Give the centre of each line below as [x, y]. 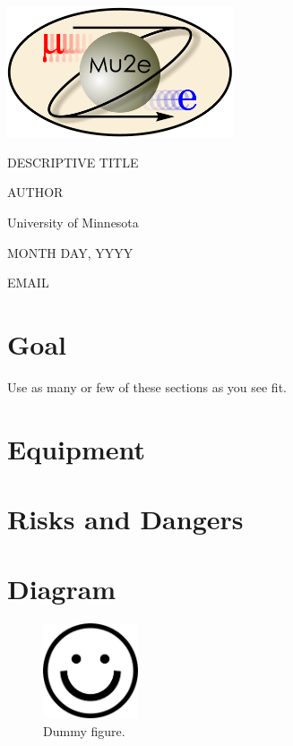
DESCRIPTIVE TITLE [73, 162]
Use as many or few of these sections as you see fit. [147, 386]
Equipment [76, 448]
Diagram [62, 589]
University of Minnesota [73, 222]
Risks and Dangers [125, 518]
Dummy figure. [84, 730]
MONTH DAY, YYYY [70, 252]
